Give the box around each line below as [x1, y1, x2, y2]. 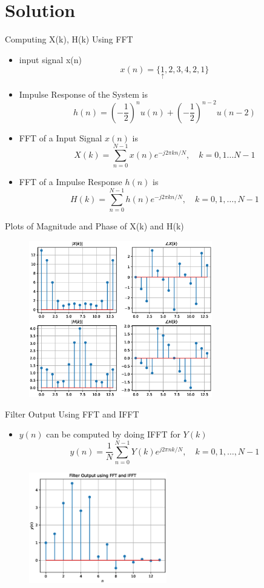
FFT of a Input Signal [19, 131, 102, 144]
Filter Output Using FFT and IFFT [5, 407, 139, 420]
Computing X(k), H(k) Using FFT [5, 33, 133, 46]
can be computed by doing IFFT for [46, 428, 180, 441]
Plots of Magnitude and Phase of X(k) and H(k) [5, 220, 184, 232]
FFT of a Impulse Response [19, 175, 122, 188]
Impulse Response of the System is [19, 87, 148, 100]
